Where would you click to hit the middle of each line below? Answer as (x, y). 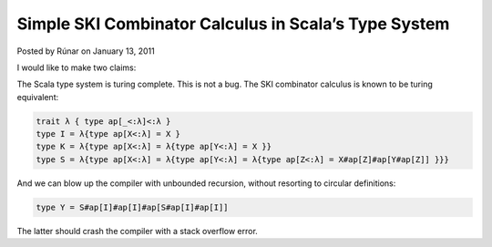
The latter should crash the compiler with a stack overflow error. (138, 231)
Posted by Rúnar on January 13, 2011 (86, 51)
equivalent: (38, 97)
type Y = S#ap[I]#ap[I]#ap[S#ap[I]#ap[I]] (132, 207)
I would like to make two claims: (77, 67)
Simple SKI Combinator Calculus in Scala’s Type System (233, 24)
